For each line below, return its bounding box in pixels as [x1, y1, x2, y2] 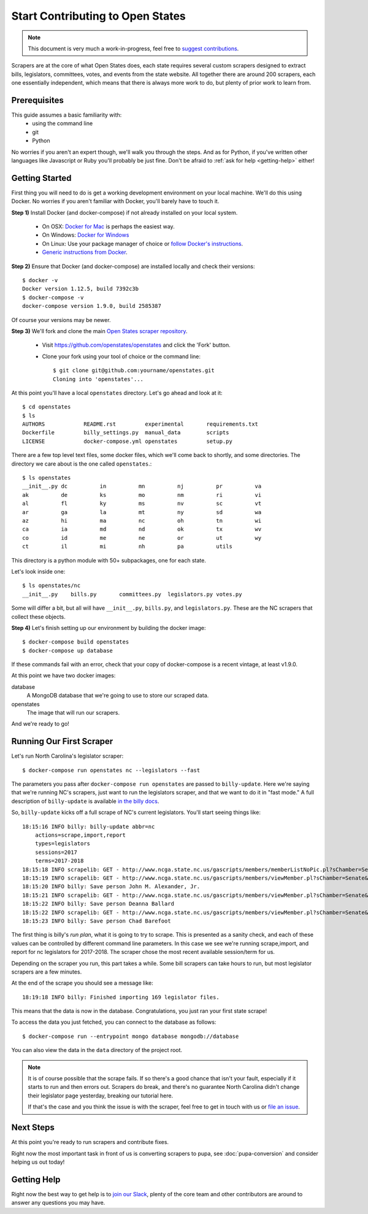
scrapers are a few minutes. [11, 968, 82, 975]
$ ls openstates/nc [22, 582, 81, 589]
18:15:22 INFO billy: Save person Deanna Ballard [22, 901, 175, 907]
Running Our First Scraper [11, 736, 113, 747]
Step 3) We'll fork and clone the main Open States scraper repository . [11, 327, 188, 334]
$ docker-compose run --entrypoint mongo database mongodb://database [22, 1032, 239, 1040]
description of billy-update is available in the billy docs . [11, 797, 159, 805]
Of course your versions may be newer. [11, 316, 111, 323]
